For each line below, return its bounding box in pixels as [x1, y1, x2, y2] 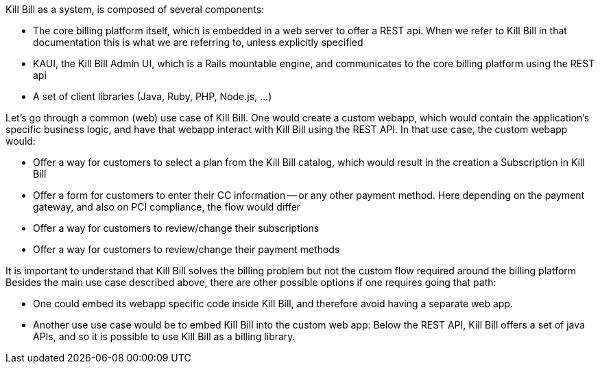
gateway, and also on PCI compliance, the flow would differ [33, 201, 301, 213]
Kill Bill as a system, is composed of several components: [5, 3, 265, 15]
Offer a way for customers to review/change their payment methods [33, 243, 340, 255]
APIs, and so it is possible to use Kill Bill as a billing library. [33, 331, 296, 342]
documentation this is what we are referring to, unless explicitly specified [33, 36, 363, 48]
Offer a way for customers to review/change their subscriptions [33, 222, 320, 234]
